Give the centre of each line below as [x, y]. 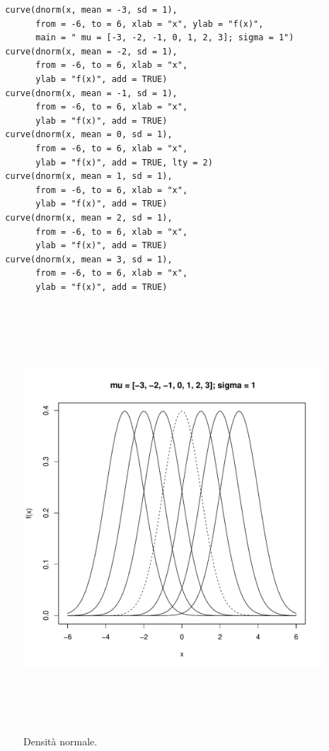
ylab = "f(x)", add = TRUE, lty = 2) [124, 162]
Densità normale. [60, 741]
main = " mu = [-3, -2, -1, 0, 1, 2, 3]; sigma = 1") [165, 38]
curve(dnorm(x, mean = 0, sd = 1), [89, 135]
